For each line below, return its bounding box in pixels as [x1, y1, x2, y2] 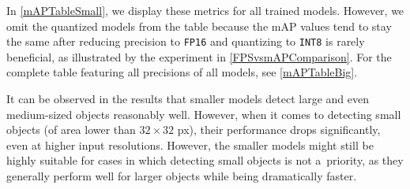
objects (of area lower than [6, 121, 136, 138]
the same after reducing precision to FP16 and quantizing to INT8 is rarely [6, 33, 365, 50]
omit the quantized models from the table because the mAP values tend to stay [6, 17, 392, 34]
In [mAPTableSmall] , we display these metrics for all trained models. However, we [6, 2, 404, 18]
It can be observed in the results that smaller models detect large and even [6, 91, 369, 107]
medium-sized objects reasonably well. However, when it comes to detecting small [6, 106, 401, 122]
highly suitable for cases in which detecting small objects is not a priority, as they [6, 152, 404, 169]
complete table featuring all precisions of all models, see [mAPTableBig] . [6, 64, 358, 80]
